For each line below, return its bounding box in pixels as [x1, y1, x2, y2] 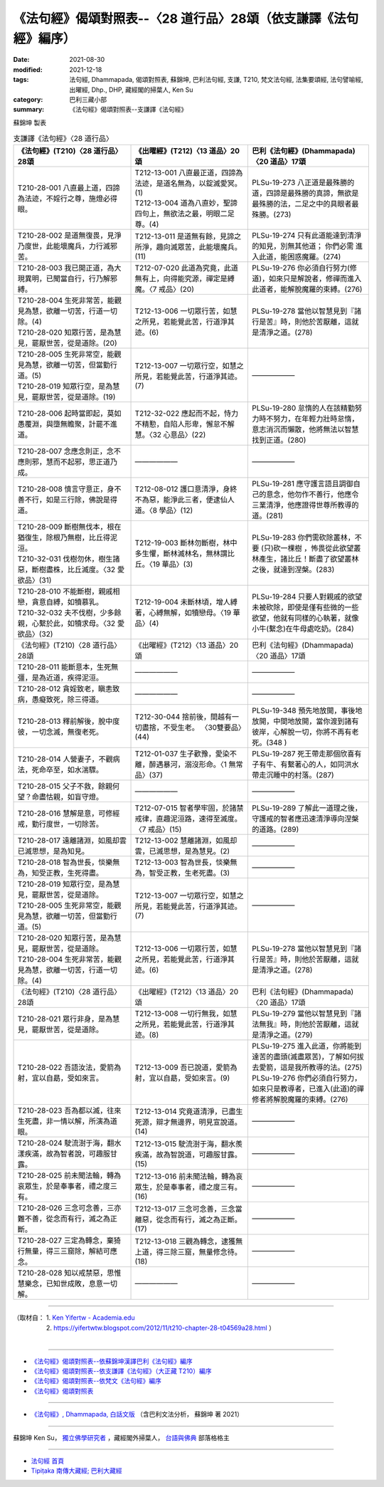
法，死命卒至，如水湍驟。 [17, 765, 103, 775]
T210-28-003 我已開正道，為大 [17, 263, 122, 273]
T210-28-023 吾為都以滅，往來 [17, 1105, 122, 1115]
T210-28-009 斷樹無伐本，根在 [17, 522, 122, 532]
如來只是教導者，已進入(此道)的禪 [252, 1084, 364, 1094]
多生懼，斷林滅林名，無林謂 [134, 549, 228, 559]
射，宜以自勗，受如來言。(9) [134, 1073, 230, 1083]
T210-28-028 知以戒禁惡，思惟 [17, 1268, 122, 1278]
